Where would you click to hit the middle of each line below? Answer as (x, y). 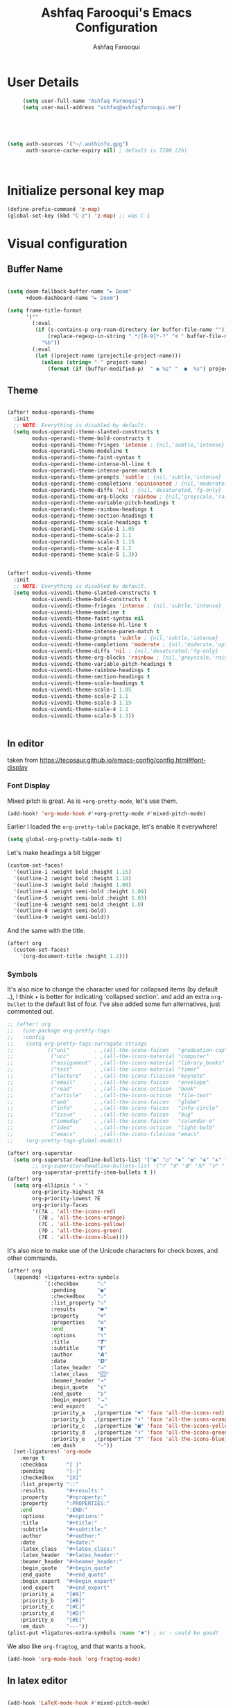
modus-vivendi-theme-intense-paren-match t (96, 632)
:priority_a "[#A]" (52, 1594)
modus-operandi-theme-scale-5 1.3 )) (85, 555)
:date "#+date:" (57, 1542)
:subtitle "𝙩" (78, 1348)
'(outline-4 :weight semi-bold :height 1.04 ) (80, 891)
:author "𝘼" (79, 1355)
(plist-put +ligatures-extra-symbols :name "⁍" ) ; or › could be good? (113, 1633)
